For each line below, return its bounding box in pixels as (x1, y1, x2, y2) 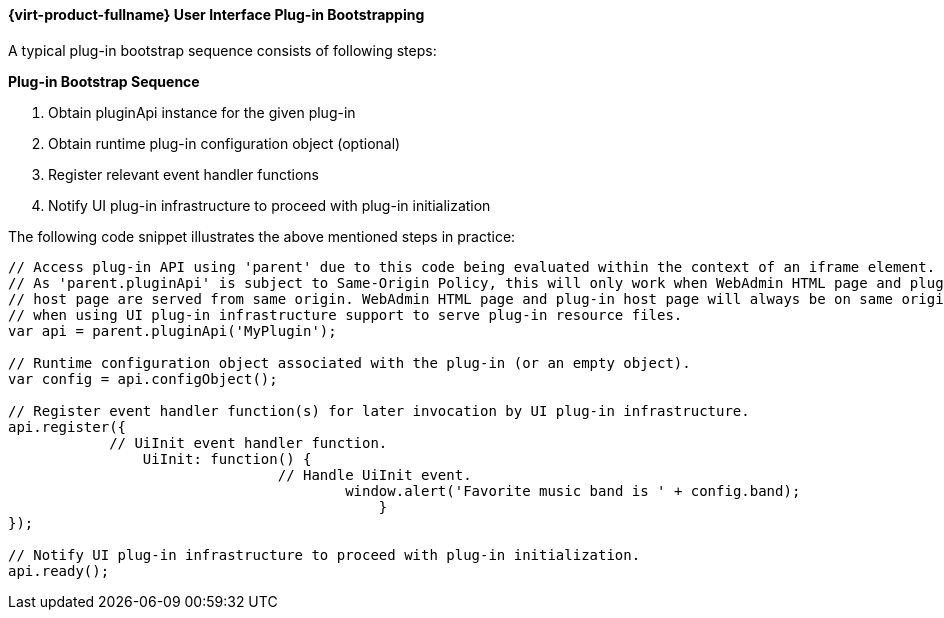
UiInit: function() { (142, 450, 312, 467)
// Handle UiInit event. (277, 466, 472, 483)
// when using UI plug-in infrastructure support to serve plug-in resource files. (8, 306, 683, 323)
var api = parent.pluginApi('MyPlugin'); (8, 322, 337, 339)
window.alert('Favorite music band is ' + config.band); (345, 482, 801, 499)
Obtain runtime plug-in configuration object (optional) (48, 134, 401, 152)
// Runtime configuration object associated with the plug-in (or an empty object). (8, 354, 691, 371)
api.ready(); (8, 562, 110, 579)
